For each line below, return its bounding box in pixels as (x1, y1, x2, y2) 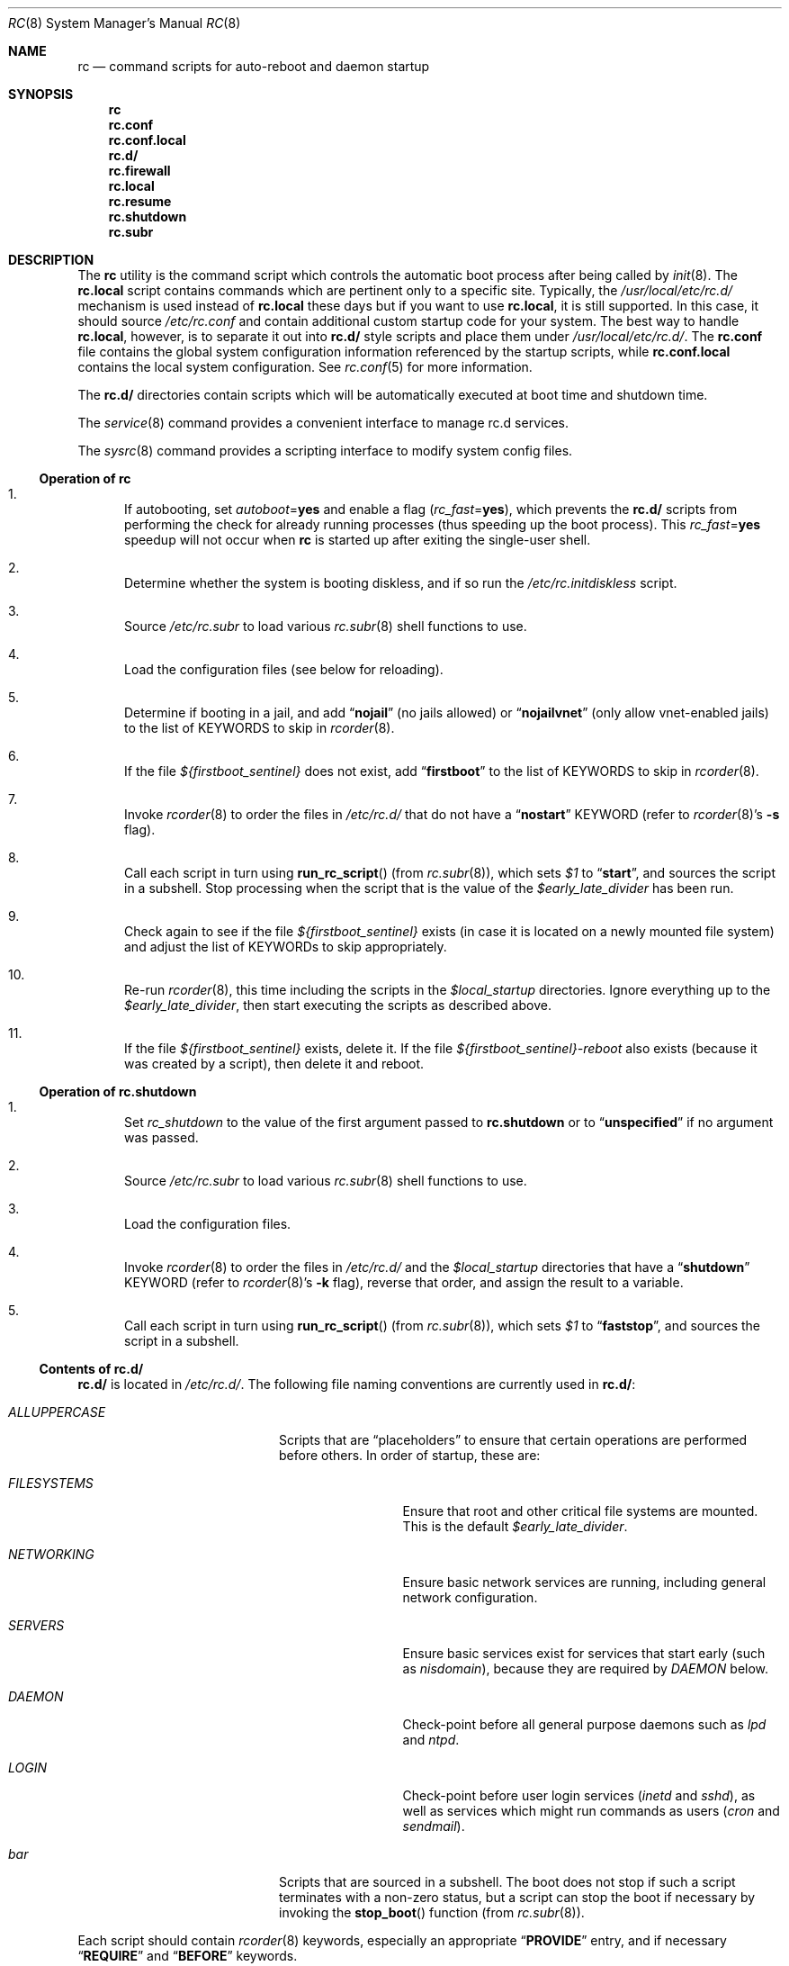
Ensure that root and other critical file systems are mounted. (402, 1503, 758, 1519)
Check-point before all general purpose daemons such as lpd (402, 1717, 767, 1732)
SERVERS (8, 1618, 65, 1633)
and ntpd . (402, 1732, 460, 1747)
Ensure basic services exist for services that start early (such (402, 1646, 766, 1661)
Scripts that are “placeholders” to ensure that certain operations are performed (279, 1432, 748, 1447)
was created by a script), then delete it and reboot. (124, 1056, 425, 1071)
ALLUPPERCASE (8, 1404, 106, 1420)
